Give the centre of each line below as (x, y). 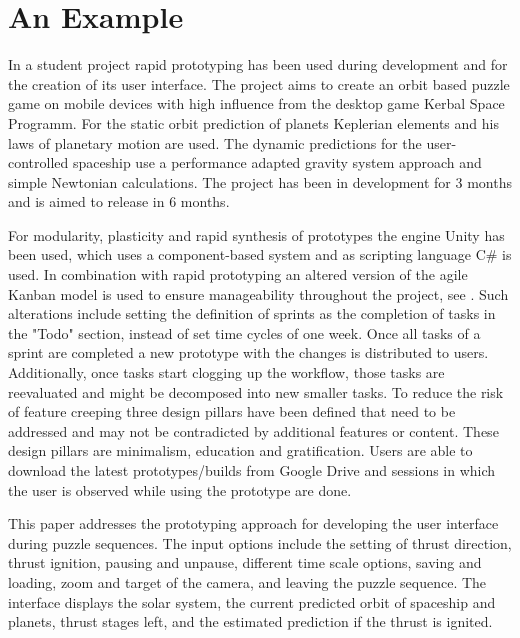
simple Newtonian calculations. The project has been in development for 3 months (260, 181)
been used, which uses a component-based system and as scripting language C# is (260, 254)
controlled (38, 162)
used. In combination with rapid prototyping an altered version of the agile (238, 274)
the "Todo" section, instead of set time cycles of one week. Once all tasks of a (244, 332)
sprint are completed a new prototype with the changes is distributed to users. (248, 352)
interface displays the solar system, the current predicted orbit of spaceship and (252, 601)
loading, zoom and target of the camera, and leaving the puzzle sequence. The (247, 581)
